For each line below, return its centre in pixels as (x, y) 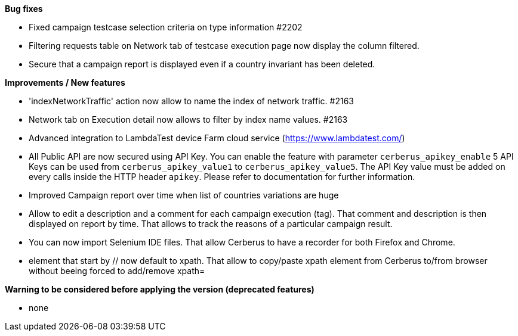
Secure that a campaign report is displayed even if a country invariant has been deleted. (202, 64)
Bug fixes (24, 9)
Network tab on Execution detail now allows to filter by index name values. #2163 (188, 119)
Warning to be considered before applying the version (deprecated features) (160, 289)
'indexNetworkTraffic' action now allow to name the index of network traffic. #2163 (191, 101)
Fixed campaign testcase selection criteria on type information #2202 (166, 27)
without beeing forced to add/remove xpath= (117, 271)
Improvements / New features (65, 83)
